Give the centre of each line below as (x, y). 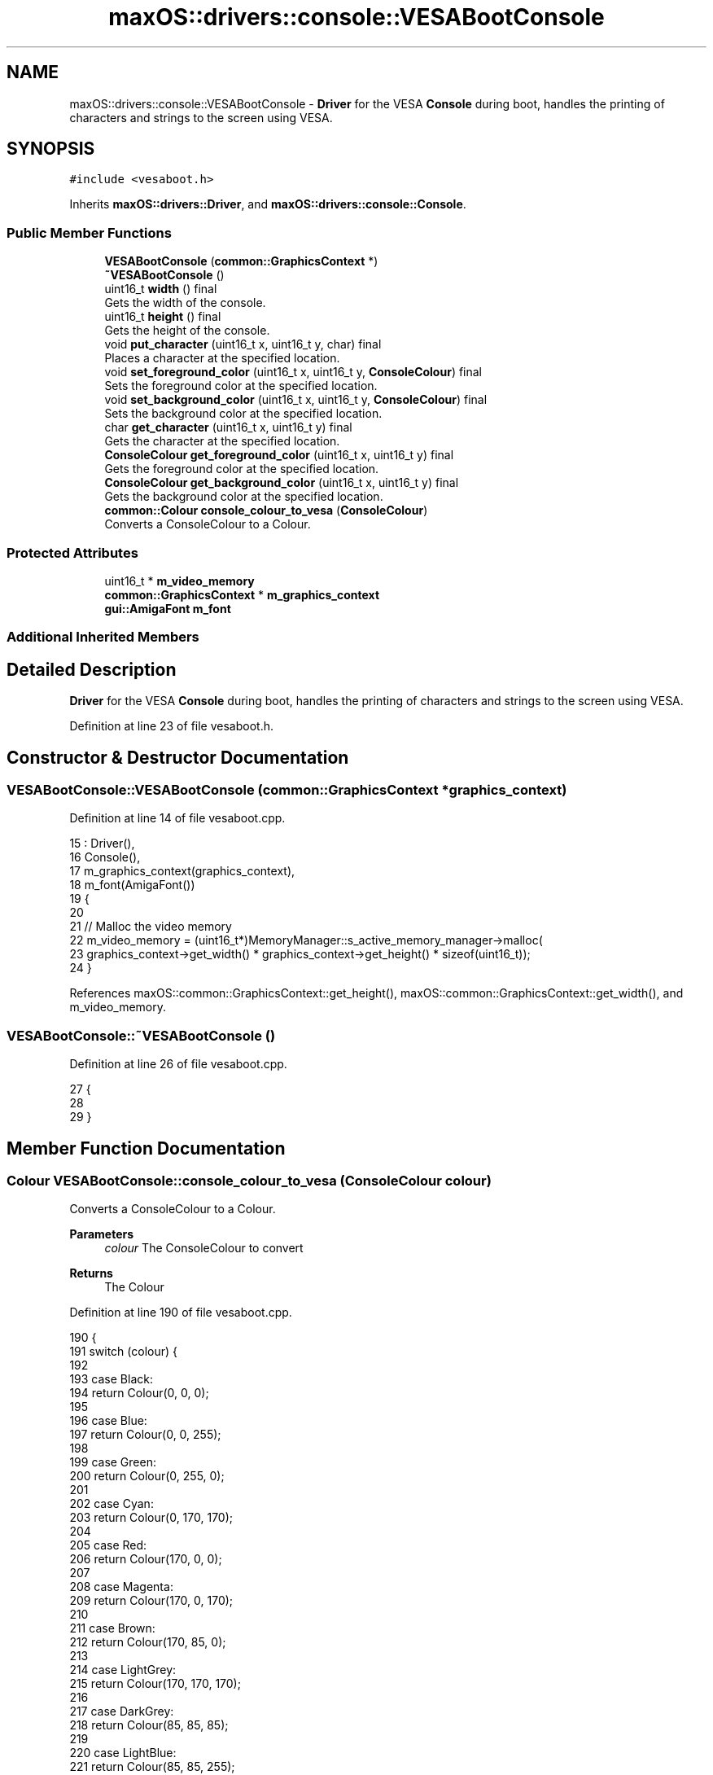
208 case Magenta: (121, 1587)
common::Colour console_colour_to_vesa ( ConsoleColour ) (266, 511)
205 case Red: (108, 1545)
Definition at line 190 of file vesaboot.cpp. (181, 1313)
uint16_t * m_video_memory (179, 581)
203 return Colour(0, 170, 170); (151, 1518)
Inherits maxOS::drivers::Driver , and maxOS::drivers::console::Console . (268, 204)
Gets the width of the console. (185, 303)
